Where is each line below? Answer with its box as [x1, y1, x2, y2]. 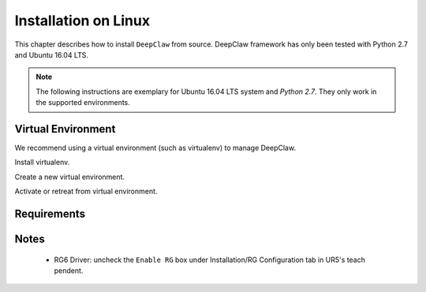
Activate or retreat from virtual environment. [14, 186, 158, 197]
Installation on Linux [14, 12, 150, 29]
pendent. [54, 266, 84, 275]
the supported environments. [35, 98, 130, 107]
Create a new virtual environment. [14, 172, 125, 182]
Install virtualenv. [14, 158, 70, 167]
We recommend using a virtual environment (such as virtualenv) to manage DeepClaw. [14, 143, 296, 153]
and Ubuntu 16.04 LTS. [14, 50, 88, 59]
